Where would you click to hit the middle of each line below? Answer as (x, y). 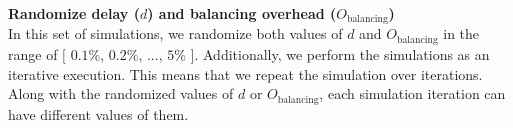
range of (33, 53)
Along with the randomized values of (121, 93)
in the (461, 33)
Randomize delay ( (74, 13)
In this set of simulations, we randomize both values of (175, 33)
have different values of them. (98, 113)
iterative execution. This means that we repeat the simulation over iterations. (245, 73)
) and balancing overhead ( (242, 13)
